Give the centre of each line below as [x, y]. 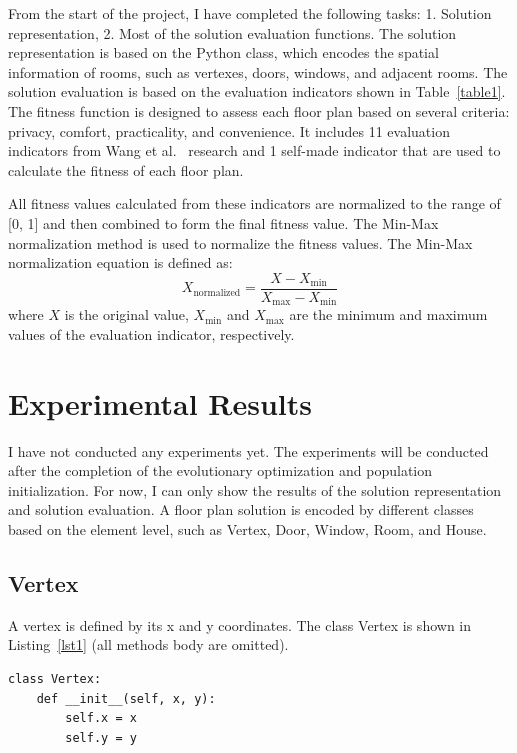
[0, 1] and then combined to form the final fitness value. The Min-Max [223, 222]
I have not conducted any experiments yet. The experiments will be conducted [248, 450]
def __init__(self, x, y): [126, 698]
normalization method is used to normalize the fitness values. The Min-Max [240, 242]
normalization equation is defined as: [120, 262]
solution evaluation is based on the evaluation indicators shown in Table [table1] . [257, 91]
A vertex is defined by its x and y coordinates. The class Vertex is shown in [240, 624]
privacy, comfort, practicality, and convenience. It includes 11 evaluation [229, 130]
